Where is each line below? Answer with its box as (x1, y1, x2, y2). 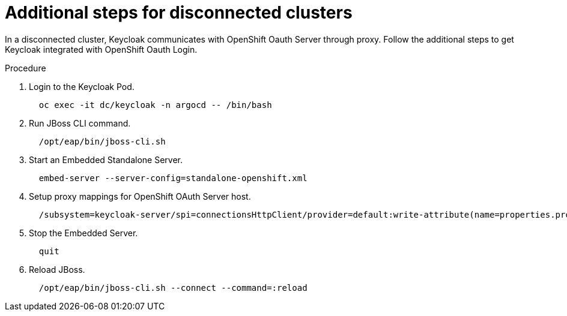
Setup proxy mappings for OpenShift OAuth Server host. (29, 191, 251, 201)
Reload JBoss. (29, 264, 85, 275)
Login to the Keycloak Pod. (29, 81, 135, 92)
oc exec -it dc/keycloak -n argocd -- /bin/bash (38, 100, 272, 110)
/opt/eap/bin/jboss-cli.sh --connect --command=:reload (38, 282, 308, 293)
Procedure (5, 62, 46, 73)
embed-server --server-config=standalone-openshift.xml (38, 173, 308, 183)
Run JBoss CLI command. (29, 118, 131, 128)
